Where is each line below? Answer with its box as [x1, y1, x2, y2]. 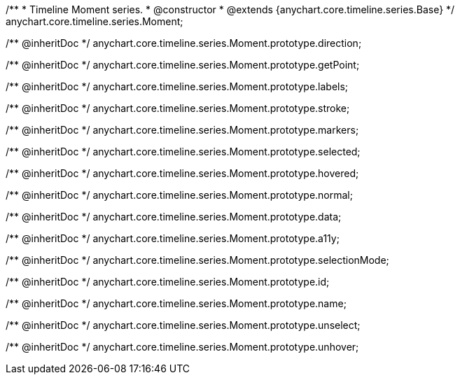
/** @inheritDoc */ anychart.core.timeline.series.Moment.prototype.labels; [6, 80, 349, 92]
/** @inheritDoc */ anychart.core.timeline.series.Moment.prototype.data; [6, 211, 342, 223]
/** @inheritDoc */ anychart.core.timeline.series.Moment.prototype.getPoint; [6, 59, 360, 71]
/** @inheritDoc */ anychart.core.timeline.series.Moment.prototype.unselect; [6, 319, 361, 331]
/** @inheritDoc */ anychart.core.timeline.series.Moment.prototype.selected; [6, 146, 361, 157]
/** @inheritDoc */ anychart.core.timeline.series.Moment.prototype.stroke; [6, 102, 350, 114]
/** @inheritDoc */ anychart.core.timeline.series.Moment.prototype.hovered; [6, 167, 359, 179]
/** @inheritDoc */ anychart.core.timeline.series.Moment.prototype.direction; [6, 37, 362, 49]
